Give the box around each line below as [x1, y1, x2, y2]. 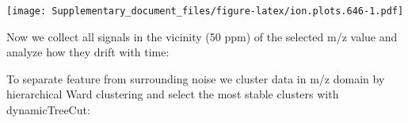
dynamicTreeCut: [6, 102, 90, 118]
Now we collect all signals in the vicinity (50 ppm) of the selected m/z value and [6, 28, 398, 44]
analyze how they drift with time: [6, 44, 170, 60]
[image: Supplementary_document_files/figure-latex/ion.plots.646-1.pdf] [6, 6, 404, 17]
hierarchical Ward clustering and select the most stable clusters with [6, 86, 339, 102]
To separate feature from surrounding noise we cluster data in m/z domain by [6, 70, 385, 86]
